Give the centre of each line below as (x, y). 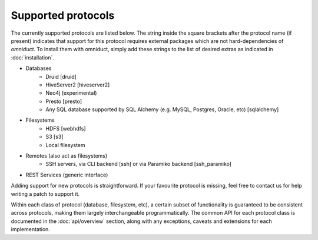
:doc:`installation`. (32, 57)
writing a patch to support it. (45, 194)
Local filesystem (65, 145)
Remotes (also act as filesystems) (67, 156)
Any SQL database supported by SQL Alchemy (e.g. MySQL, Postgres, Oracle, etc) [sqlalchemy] (162, 109)
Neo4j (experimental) (71, 93)
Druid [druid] (61, 76)
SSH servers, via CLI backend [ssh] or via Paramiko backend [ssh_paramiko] (139, 164)
